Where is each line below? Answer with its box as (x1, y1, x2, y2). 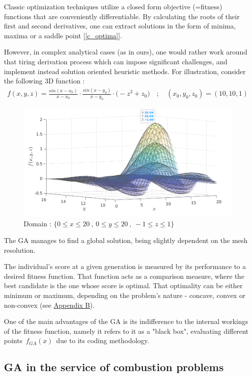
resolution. (4, 244, 35, 255)
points (4, 335, 23, 346)
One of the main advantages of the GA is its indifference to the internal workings (4, 316, 249, 326)
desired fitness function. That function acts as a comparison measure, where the (4, 270, 245, 281)
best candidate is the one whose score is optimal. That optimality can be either (4, 280, 243, 291)
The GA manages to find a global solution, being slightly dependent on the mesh (4, 235, 248, 245)
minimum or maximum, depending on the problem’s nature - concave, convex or (4, 290, 246, 300)
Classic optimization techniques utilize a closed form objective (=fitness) (4, 1, 223, 11)
